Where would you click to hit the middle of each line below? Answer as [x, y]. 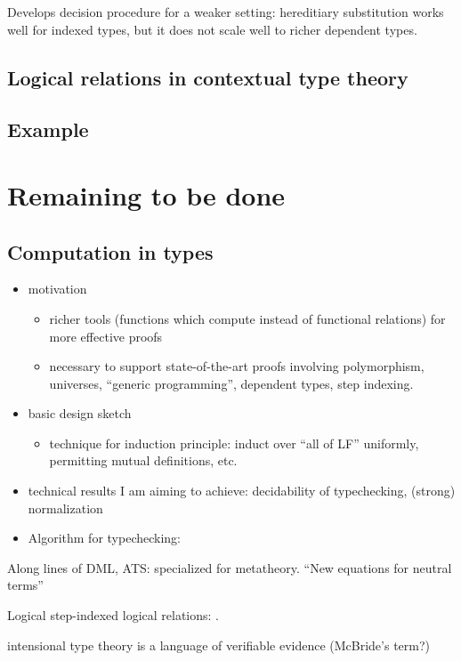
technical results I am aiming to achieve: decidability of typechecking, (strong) [242, 491]
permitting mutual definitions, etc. [143, 460]
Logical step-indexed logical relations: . [113, 615]
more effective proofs [106, 336]
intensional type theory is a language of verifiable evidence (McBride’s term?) [219, 645]
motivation [57, 289]
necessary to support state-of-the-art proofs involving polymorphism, [237, 366]
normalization [65, 508]
